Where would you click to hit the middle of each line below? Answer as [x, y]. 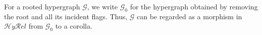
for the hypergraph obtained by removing [194, 6]
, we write [102, 6]
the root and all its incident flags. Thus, [66, 16]
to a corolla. [74, 26]
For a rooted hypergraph [42, 6]
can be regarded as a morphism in [190, 16]
